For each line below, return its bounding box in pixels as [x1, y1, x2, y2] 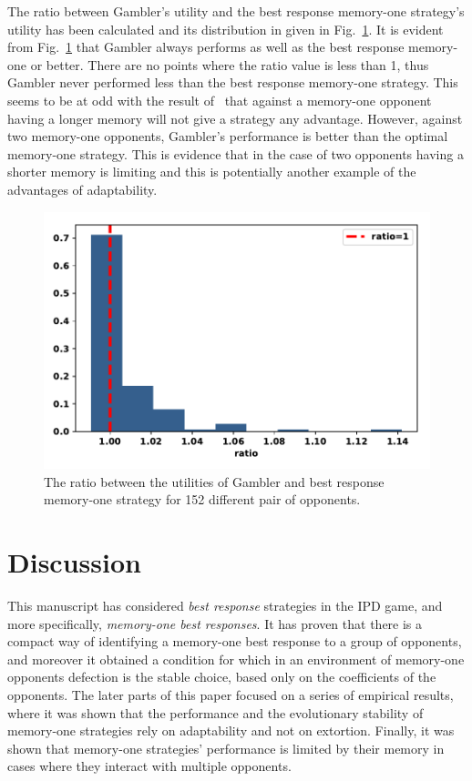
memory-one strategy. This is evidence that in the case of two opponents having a [7, 144, 464, 163]
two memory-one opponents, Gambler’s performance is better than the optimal [7, 127, 448, 146]
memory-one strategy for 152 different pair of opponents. [44, 490, 361, 509]
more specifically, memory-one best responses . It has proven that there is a [7, 614, 423, 633]
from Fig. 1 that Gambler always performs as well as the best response [7, 37, 405, 56]
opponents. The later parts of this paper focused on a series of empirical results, [7, 685, 454, 705]
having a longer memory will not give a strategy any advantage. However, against [7, 108, 463, 127]
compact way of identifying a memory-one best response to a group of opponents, [7, 632, 462, 651]
